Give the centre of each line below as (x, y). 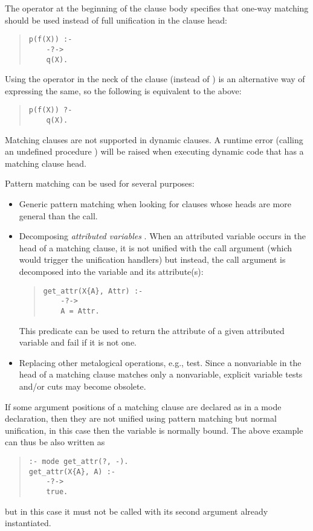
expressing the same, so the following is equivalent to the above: (123, 90)
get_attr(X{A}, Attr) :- (93, 291)
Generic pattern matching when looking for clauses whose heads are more (155, 204)
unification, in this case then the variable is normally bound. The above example (154, 430)
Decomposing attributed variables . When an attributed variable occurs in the (162, 236)
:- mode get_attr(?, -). (79, 461)
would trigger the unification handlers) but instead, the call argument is (152, 259)
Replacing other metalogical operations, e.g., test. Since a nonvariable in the (160, 362)
